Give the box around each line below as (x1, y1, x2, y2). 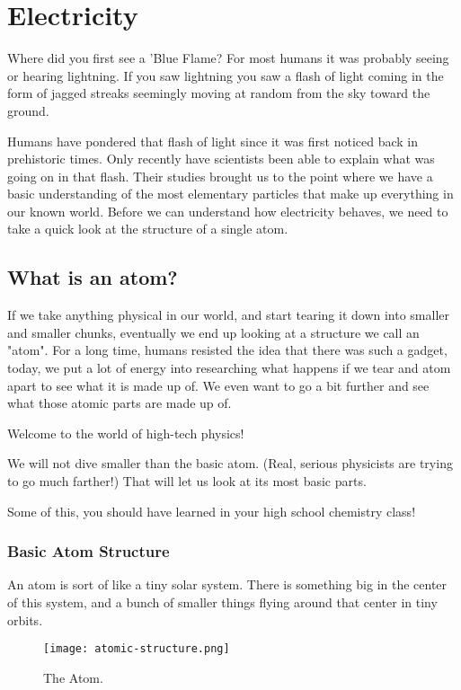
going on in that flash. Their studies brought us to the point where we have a (7, 166, 433, 185)
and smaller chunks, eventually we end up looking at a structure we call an (7, 323, 420, 341)
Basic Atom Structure (7, 540, 170, 562)
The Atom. (43, 668, 103, 686)
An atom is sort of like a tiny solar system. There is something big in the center (7, 575, 448, 594)
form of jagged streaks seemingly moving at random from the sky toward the (7, 84, 430, 102)
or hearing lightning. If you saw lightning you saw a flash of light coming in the (7, 66, 444, 84)
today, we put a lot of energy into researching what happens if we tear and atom (7, 358, 451, 377)
